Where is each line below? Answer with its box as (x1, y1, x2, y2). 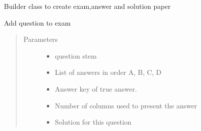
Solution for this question (55, 117, 132, 127)
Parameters (23, 34, 58, 44)
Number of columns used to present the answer (55, 100, 197, 110)
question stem (55, 50, 97, 61)
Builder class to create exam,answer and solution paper (4, 1, 171, 11)
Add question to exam (4, 17, 71, 28)
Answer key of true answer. (55, 83, 137, 94)
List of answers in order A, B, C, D (55, 67, 162, 77)
